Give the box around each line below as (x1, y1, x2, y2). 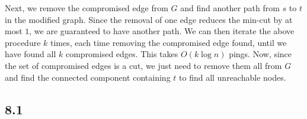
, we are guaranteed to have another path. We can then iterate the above (29, 25, 295, 37)
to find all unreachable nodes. (179, 71, 286, 83)
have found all (5, 48, 56, 60)
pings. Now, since (229, 48, 292, 60)
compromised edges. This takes (65, 48, 178, 60)
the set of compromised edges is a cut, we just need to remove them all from (5, 59, 282, 71)
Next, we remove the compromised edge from (5, 2, 168, 14)
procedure (5, 36, 41, 48)
